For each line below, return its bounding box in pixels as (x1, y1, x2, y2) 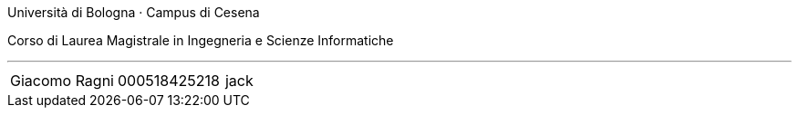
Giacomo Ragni (10, 72, 114, 90)
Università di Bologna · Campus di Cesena (7, 5, 260, 20)
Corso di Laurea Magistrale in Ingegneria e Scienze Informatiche (7, 33, 394, 48)
